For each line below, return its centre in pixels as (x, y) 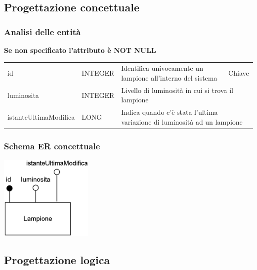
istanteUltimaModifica (41, 117)
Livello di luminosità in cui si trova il (177, 90)
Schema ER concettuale (52, 146)
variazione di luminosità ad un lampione (182, 121)
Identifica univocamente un (162, 68)
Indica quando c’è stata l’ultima (170, 112)
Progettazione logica (57, 260)
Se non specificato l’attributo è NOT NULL (80, 50)
